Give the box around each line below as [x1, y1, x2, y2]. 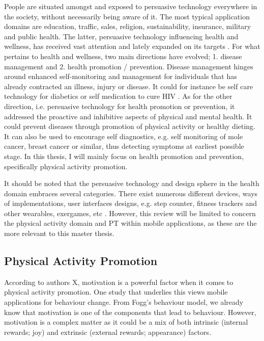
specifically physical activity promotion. [4, 161, 128, 171]
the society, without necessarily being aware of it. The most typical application [4, 11, 250, 21]
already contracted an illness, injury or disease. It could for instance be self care [4, 81, 253, 91]
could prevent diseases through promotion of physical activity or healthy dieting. [4, 121, 256, 132]
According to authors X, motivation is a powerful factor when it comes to [4, 276, 233, 287]
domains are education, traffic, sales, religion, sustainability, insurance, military [4, 21, 251, 32]
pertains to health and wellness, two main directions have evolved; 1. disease [4, 50, 242, 61]
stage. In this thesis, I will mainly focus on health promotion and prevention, [4, 150, 244, 161]
